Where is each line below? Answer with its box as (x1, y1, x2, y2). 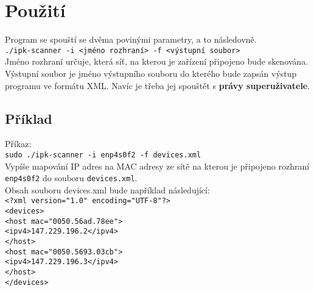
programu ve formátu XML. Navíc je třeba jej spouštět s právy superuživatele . (5, 79, 310, 92)
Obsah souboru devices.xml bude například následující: (5, 183, 210, 196)
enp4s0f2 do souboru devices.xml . (5, 171, 138, 184)
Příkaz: (5, 137, 32, 150)
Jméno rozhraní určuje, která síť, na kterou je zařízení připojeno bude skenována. (5, 55, 309, 68)
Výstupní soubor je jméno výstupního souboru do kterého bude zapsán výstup (5, 66, 297, 79)
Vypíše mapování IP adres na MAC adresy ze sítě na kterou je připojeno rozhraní (5, 159, 310, 172)
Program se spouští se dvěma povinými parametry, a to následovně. (5, 33, 257, 46)
